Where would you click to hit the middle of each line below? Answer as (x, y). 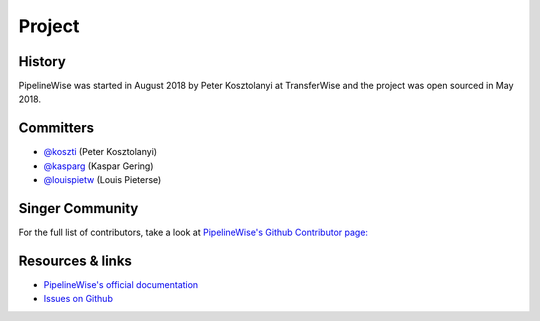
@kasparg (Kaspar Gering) (98, 166)
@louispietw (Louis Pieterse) (102, 180)
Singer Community (78, 208)
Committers (56, 128)
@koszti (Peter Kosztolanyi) (100, 152)
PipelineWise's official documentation (121, 284)
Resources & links (75, 260)
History (42, 61)
